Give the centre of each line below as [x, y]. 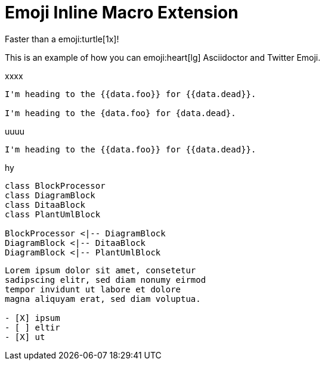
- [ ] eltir [32, 327]
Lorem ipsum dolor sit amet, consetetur [100, 270]
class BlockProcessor [55, 185]
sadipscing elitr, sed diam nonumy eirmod [106, 280]
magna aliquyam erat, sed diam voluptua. [103, 299]
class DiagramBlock [50, 195]
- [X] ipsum [32, 318]
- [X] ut [25, 337]
